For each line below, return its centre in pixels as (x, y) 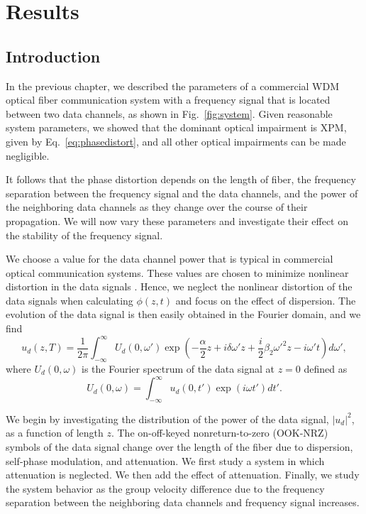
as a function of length (55, 433)
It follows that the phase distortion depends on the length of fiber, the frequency (181, 179)
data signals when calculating (70, 300)
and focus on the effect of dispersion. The (266, 300)
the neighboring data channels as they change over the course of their (157, 207)
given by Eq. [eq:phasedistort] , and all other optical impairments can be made (176, 141)
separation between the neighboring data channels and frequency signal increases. (183, 502)
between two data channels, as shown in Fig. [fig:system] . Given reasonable (169, 113)
